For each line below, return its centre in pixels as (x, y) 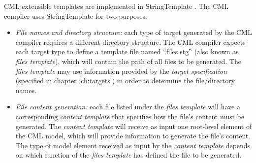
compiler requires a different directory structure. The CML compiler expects (130, 42)
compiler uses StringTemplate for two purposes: (76, 16)
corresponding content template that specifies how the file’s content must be (130, 116)
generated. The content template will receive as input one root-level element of (134, 126)
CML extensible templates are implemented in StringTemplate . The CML (116, 6)
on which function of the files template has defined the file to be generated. (128, 155)
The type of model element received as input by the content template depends (133, 145)
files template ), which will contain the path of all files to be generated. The (128, 61)
